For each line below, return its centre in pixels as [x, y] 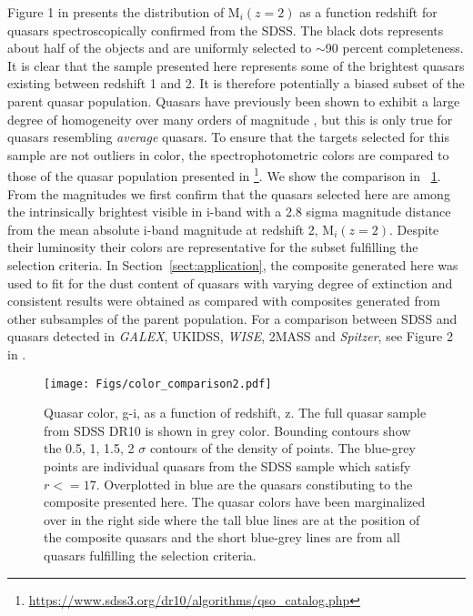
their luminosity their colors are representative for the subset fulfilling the [213, 247]
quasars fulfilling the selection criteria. [150, 555]
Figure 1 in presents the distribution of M [124, 12]
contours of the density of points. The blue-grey [282, 448]
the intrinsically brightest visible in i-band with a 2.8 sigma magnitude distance [229, 212]
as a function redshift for [368, 12]
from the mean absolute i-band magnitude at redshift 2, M [171, 229]
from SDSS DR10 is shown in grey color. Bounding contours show [227, 430]
